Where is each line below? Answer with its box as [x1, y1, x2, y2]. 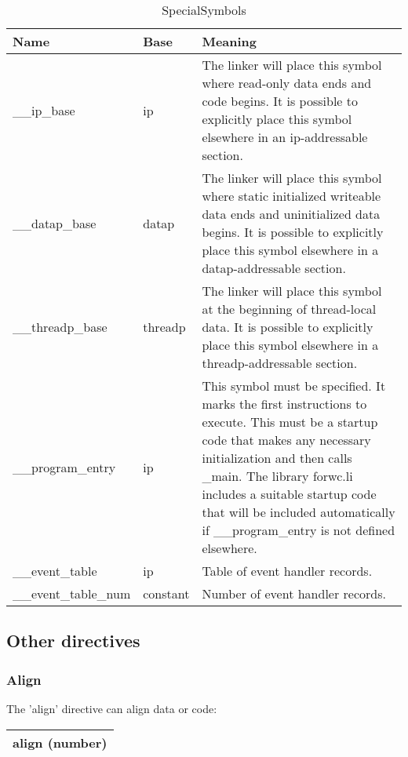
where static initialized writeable [202, 187, 381, 205]
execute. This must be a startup [202, 413, 378, 431]
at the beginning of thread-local [202, 300, 377, 318]
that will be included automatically [202, 503, 395, 521]
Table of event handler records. [202, 562, 373, 580]
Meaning [202, 32, 257, 50]
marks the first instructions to [202, 395, 367, 413]
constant [143, 584, 190, 602]
